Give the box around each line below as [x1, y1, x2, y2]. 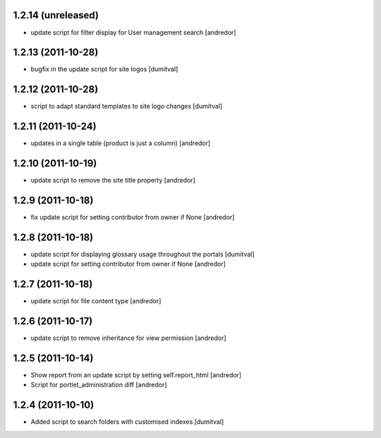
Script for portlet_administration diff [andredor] [30, 381, 167, 389]
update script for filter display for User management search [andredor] [30, 28, 236, 37]
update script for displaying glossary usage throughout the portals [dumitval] [30, 250, 255, 258]
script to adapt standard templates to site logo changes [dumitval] [30, 102, 222, 111]
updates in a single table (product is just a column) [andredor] [30, 139, 211, 147]
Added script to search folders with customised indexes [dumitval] [30, 418, 224, 426]
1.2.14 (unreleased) [13, 9, 99, 21]
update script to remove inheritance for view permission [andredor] [30, 334, 226, 342]
